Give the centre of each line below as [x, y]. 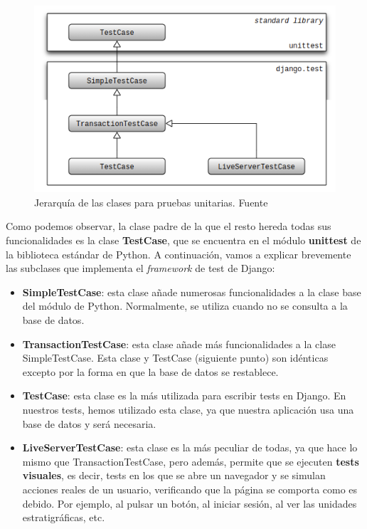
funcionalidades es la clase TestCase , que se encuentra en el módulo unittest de [183, 240]
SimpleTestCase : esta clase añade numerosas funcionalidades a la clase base [192, 292]
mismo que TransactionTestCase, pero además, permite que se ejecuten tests [191, 461]
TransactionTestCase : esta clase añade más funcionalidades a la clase [179, 344]
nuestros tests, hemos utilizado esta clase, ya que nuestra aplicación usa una [188, 409]
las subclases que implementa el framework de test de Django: [140, 268]
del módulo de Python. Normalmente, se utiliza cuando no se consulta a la [185, 306]
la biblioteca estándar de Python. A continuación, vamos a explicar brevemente [179, 254]
